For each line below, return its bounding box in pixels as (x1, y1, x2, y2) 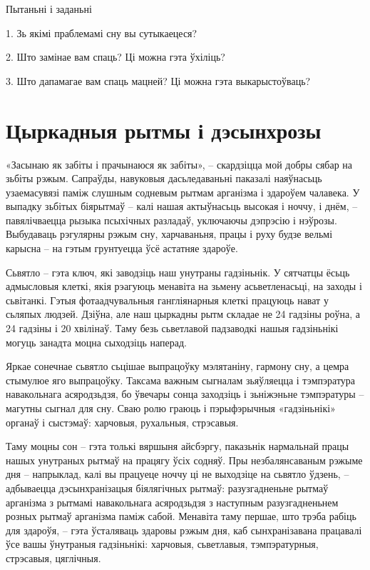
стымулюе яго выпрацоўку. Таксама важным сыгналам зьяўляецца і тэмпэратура (6, 372, 356, 387)
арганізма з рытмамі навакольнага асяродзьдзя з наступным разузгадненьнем (6, 494, 339, 509)
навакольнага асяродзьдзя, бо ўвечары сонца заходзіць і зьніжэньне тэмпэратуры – (6, 386, 364, 401)
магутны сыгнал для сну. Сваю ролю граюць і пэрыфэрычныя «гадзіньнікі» (6, 401, 336, 415)
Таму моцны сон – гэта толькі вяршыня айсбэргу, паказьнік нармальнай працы (6, 439, 349, 454)
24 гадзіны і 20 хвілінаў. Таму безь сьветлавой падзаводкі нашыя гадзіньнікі (6, 321, 339, 336)
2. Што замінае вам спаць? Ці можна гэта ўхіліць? (6, 49, 225, 64)
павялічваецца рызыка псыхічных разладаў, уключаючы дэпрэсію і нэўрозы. (6, 212, 337, 227)
